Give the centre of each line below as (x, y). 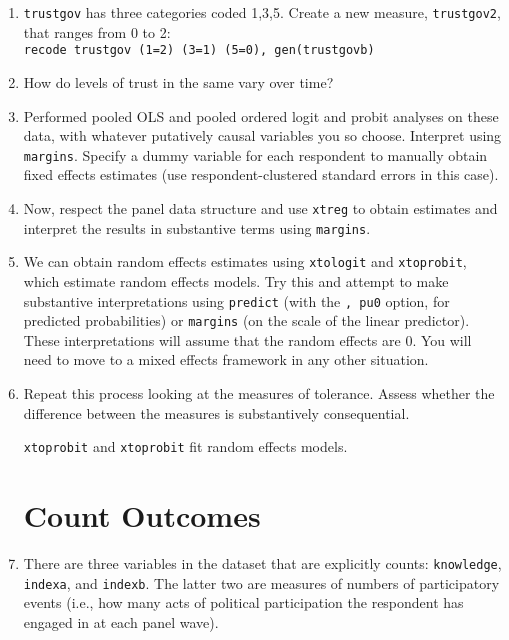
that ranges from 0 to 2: (97, 31)
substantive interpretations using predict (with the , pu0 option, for (236, 300)
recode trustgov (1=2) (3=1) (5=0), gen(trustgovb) (199, 50)
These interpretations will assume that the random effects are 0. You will (247, 339)
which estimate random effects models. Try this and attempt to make (236, 280)
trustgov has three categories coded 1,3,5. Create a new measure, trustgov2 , (262, 12)
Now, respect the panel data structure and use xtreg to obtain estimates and (260, 207)
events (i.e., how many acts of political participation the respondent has (243, 602)
